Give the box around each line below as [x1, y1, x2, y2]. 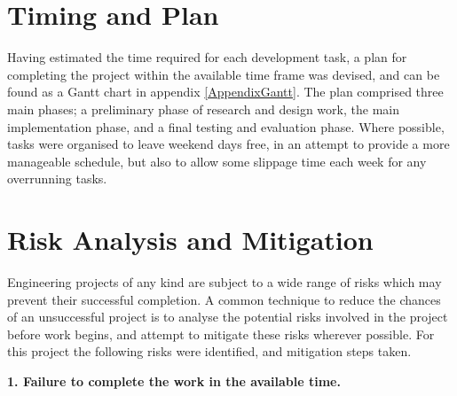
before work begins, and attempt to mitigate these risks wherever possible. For [7, 324, 435, 343]
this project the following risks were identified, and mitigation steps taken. [7, 342, 412, 361]
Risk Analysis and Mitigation [7, 221, 374, 258]
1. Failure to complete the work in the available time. [7, 371, 341, 390]
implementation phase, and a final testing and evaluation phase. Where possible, [7, 117, 445, 136]
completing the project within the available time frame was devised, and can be [7, 65, 440, 83]
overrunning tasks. [7, 169, 107, 188]
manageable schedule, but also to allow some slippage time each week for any [7, 151, 427, 170]
